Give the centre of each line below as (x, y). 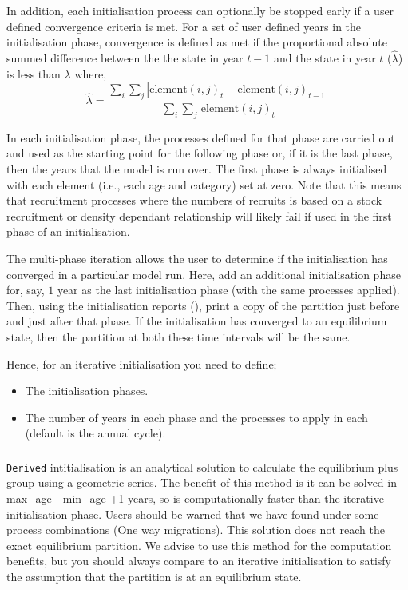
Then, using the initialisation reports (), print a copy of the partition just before (203, 305)
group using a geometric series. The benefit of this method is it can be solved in (202, 482)
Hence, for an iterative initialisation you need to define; (142, 363)
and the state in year (325, 58)
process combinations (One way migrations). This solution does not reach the (196, 530)
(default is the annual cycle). (95, 433)
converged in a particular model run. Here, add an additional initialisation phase (204, 274)
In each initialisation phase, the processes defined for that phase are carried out (201, 137)
